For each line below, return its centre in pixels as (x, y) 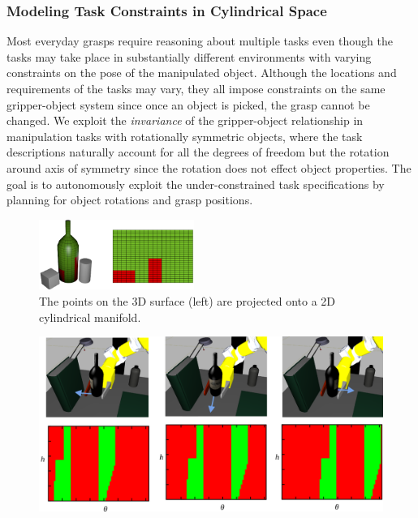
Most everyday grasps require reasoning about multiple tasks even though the (200, 41)
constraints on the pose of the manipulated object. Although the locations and (202, 73)
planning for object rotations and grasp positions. (130, 200)
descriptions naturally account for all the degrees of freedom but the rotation (198, 152)
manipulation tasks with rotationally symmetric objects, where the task (185, 136)
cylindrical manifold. (90, 317)
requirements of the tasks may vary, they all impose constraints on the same (196, 88)
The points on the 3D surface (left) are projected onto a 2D (187, 301)
